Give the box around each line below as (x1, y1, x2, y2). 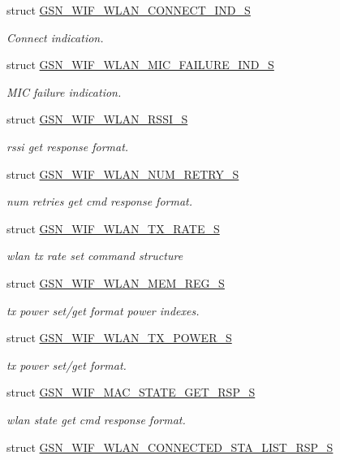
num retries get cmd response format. (6, 193, 193, 210)
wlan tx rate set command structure (6, 247, 183, 264)
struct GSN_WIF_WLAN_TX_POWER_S (6, 329, 232, 346)
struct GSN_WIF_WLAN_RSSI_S (6, 111, 188, 128)
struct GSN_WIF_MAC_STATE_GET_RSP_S (6, 384, 256, 401)
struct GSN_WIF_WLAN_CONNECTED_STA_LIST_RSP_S (6, 438, 334, 455)
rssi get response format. (6, 137, 129, 154)
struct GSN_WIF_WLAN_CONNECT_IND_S (6, 2, 251, 18)
